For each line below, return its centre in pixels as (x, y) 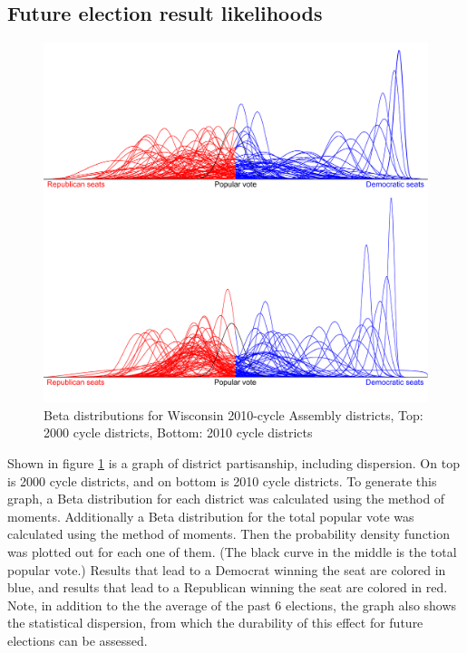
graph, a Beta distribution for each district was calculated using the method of (226, 499)
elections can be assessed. (78, 640)
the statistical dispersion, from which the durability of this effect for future (215, 623)
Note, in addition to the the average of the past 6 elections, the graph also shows (232, 605)
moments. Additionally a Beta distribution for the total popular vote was (211, 516)
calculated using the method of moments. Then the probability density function (229, 534)
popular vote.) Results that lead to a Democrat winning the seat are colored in (227, 569)
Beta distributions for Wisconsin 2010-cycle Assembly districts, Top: (233, 414)
